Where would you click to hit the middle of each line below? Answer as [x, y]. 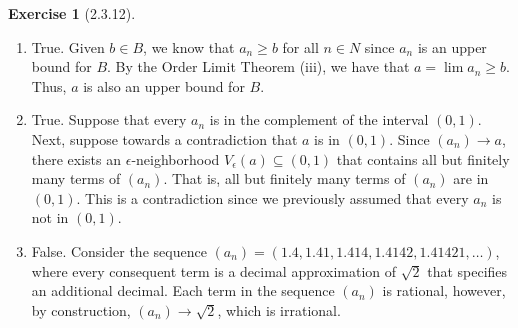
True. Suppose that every [109, 119]
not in [50, 217]
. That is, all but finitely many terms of [284, 178]
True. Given [68, 46]
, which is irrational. [279, 309]
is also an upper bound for [164, 85]
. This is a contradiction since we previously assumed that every [272, 197]
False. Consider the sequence [119, 250]
